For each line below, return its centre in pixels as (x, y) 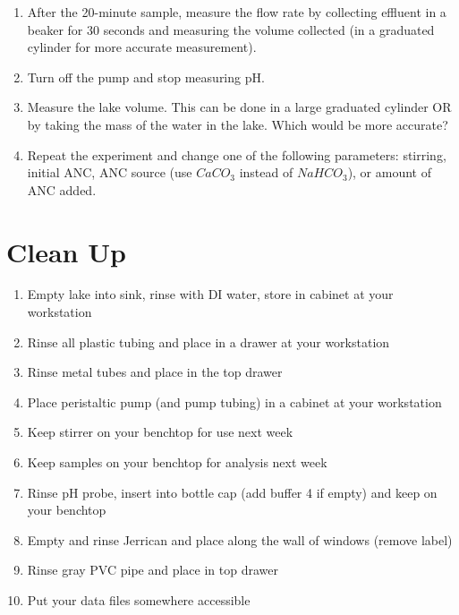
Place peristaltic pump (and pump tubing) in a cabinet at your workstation (234, 401)
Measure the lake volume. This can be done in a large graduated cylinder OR (239, 107)
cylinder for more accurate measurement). (142, 47)
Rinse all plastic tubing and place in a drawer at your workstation (208, 342)
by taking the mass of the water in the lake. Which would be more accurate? (238, 124)
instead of (266, 172)
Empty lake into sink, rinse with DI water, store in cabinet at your (210, 294)
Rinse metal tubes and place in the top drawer (155, 372)
